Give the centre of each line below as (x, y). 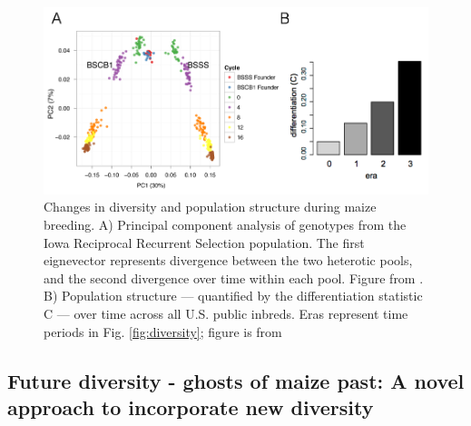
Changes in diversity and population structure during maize (210, 207)
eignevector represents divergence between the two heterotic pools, (228, 260)
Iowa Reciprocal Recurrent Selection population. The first (204, 242)
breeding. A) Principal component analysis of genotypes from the (225, 224)
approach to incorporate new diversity (191, 406)
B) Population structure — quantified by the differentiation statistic (233, 296)
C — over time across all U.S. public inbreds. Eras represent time (226, 313)
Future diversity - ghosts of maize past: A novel (236, 380)
